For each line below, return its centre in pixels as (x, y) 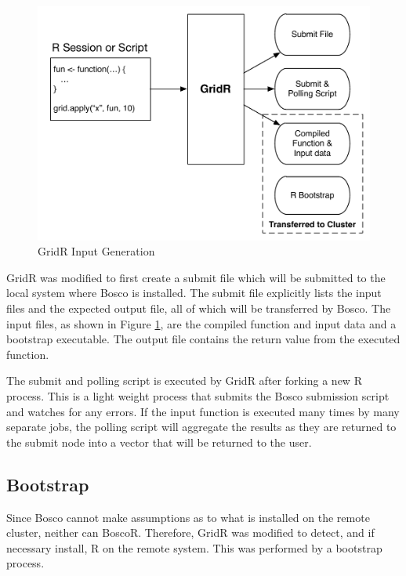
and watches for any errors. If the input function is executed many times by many (203, 411)
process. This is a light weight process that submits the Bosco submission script (198, 396)
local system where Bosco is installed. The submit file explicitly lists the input (194, 293)
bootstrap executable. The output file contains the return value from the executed (203, 339)
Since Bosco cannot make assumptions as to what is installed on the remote (188, 517)
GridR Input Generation (96, 251)
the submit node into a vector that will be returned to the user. (159, 442)
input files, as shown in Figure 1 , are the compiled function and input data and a (201, 323)
